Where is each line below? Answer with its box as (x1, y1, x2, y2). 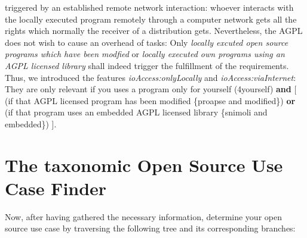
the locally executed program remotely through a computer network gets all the (5, 12, 297, 25)
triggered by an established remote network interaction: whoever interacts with (5, 1, 294, 13)
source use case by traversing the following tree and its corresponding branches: (5, 222, 296, 234)
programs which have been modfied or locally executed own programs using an (5, 48, 285, 60)
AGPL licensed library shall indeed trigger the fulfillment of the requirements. (5, 59, 289, 71)
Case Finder (5, 176, 107, 200)
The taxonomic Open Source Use (5, 152, 283, 177)
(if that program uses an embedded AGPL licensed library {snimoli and (5, 106, 268, 118)
